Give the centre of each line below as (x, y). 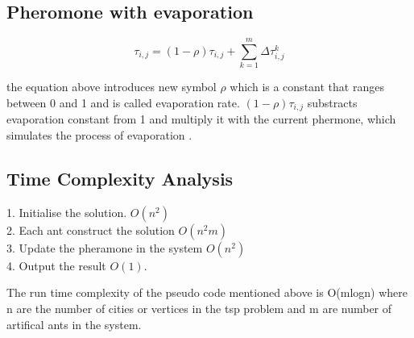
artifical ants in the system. (74, 324)
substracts (332, 102)
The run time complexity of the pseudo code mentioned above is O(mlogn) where (207, 292)
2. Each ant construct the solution (91, 230)
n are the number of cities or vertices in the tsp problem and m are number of (199, 308)
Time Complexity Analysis (120, 178)
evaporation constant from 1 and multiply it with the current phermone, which (201, 119)
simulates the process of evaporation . (99, 134)
